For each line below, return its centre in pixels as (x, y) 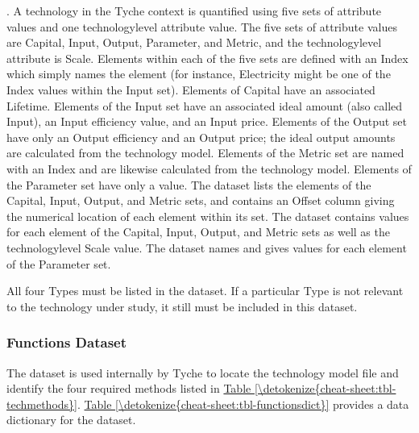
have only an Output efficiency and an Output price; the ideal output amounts (201, 137)
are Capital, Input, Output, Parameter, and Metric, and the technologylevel (194, 42)
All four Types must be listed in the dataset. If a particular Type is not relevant (205, 291)
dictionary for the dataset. (71, 420)
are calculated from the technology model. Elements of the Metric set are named (205, 153)
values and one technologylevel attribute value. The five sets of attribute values (202, 26)
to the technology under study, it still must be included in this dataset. (182, 306)
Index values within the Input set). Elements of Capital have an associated (191, 89)
